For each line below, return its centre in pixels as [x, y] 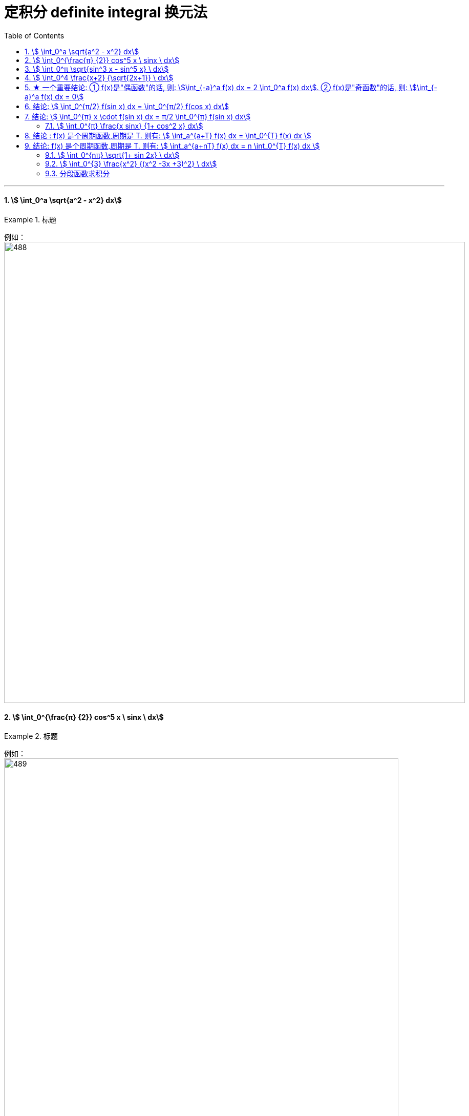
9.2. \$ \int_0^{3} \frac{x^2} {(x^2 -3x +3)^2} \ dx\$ [131, 163]
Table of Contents [34, 35]
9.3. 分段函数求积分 [78, 173]
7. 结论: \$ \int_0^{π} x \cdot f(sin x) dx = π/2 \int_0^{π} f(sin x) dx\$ [138, 116]
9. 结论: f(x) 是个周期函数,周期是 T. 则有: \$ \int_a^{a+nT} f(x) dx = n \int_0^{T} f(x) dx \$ [172, 146]
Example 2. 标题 [31, 736]
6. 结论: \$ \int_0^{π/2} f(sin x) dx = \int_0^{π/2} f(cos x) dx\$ [127, 106]
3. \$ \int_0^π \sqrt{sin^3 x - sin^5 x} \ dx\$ [97, 69]
